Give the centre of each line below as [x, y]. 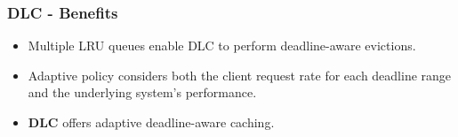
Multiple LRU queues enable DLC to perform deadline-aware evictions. [222, 46]
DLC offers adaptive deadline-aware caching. [151, 122]
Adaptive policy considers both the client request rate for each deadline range [240, 75]
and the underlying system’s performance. [142, 92]
